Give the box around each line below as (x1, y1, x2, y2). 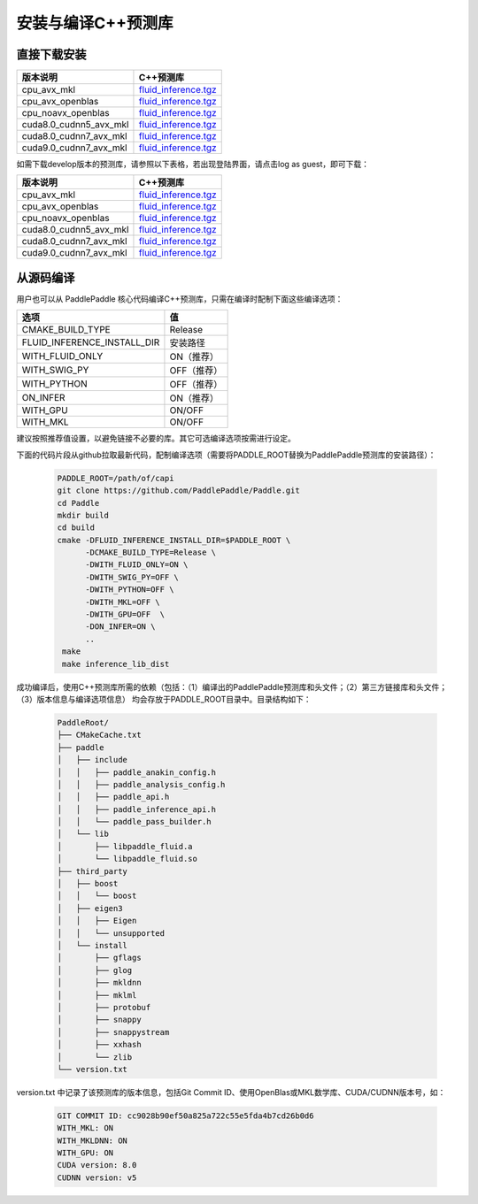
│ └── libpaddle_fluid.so (57, 854, 198, 864)
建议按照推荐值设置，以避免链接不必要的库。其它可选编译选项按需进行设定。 (16, 433, 296, 444)
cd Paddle (57, 498, 100, 508)
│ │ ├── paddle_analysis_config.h (57, 779, 226, 789)
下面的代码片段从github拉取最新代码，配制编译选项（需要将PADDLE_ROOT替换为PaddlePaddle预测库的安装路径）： (16, 449, 436, 460)
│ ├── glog (57, 965, 133, 975)
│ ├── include (57, 755, 128, 765)
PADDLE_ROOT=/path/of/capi (57, 473, 174, 483)
